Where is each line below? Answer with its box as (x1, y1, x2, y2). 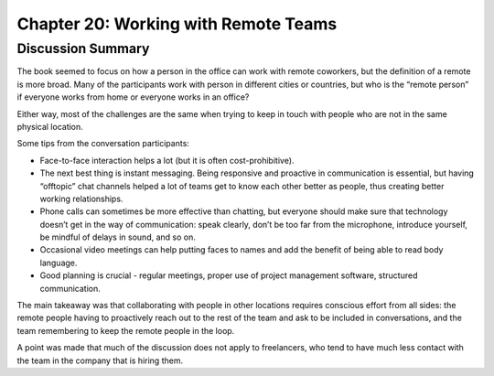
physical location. (16, 121, 84, 132)
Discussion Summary (16, 40, 150, 57)
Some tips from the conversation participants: (16, 138, 189, 149)
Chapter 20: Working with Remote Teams (16, 14, 338, 34)
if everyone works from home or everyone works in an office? (16, 91, 250, 102)
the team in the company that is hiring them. (16, 355, 183, 366)
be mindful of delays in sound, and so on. (39, 231, 196, 242)
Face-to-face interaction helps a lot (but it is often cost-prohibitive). (39, 155, 295, 166)
